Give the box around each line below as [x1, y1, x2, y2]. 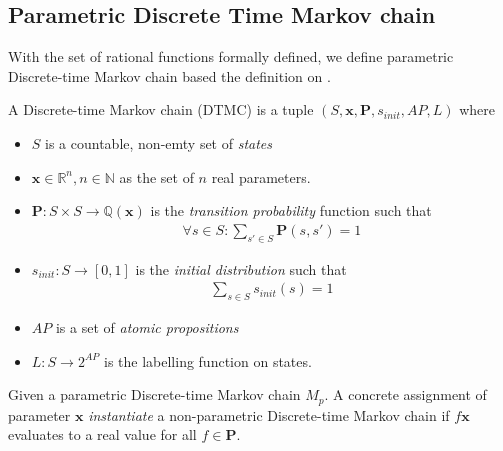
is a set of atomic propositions [55, 317, 239, 338]
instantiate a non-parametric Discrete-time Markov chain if [88, 404, 450, 425]
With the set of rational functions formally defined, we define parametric [8, 46, 454, 67]
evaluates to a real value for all [8, 424, 197, 445]
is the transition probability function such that [150, 200, 432, 221]
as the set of [119, 166, 194, 187]
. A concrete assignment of [324, 384, 487, 405]
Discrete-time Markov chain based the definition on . [8, 65, 331, 86]
